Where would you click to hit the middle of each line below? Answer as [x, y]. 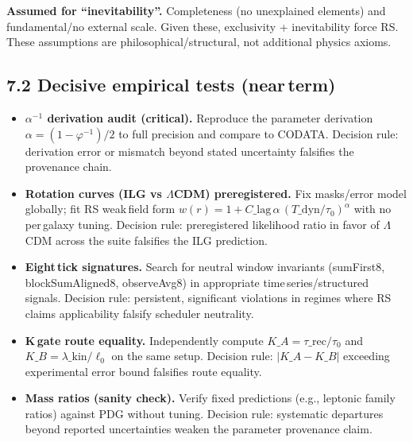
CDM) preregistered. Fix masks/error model [290, 193]
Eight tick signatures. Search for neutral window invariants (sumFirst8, [205, 267]
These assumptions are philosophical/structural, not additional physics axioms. [199, 42]
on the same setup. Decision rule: [192, 356]
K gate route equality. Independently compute [144, 340]
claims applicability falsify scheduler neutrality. [139, 313]
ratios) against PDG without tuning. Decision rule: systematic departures [204, 413]
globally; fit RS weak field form [100, 209]
